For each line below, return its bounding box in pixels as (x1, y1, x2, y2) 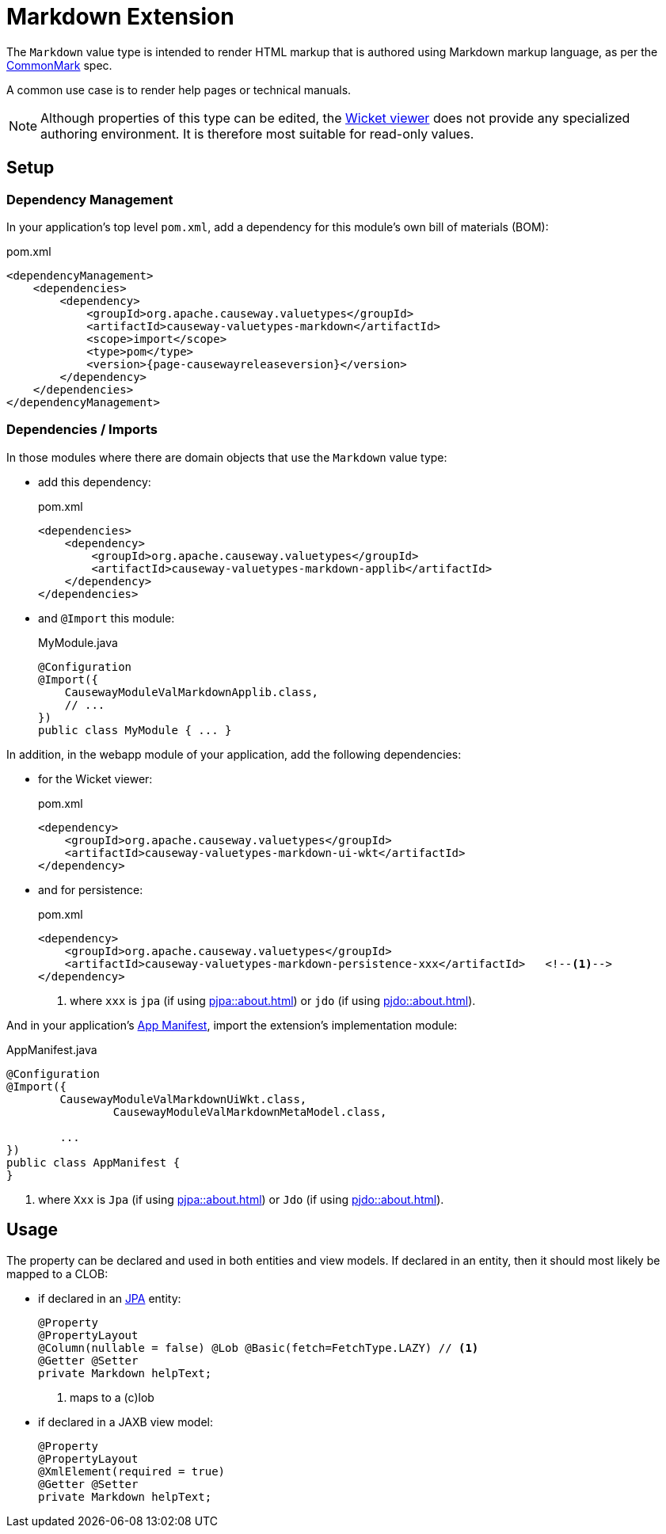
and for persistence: (38, 882, 143, 896)
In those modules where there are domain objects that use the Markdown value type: (6, 450, 447, 464)
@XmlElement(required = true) (38, 1464, 226, 1478)
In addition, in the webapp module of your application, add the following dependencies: (6, 747, 462, 761)
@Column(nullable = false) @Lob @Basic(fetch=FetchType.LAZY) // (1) (38, 1341, 479, 1354)
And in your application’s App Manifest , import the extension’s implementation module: (6, 1018, 458, 1032)
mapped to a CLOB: (6, 1266, 108, 1281)
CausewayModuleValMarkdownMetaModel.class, (112, 1105, 387, 1118)
